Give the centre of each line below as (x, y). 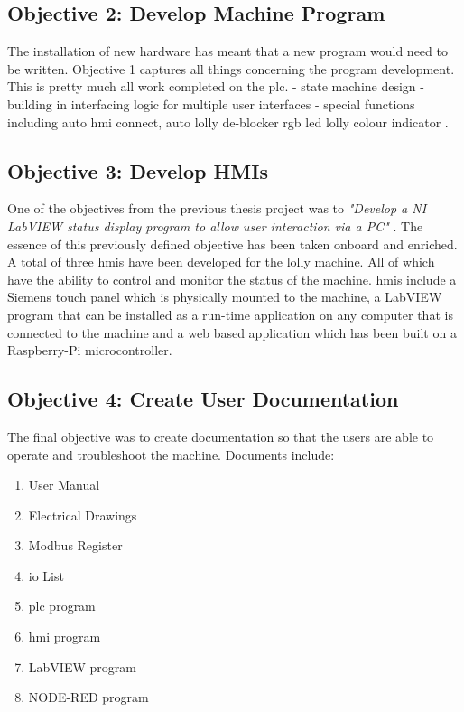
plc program (62, 606)
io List (46, 575)
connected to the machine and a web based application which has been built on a (232, 332)
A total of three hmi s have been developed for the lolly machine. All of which (221, 262)
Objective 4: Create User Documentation (203, 399)
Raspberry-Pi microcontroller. (90, 350)
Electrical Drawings (83, 515)
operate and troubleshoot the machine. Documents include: (171, 454)
